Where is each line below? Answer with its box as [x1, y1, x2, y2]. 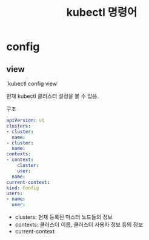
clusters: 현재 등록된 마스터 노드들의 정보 [15, 213, 113, 221]
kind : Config [6, 185, 39, 191]
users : [6, 190, 23, 196]
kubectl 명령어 [66, 5, 137, 19]
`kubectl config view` [6, 80, 59, 87]
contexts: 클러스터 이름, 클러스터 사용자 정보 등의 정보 [15, 221, 144, 228]
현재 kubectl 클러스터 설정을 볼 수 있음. [6, 92, 99, 100]
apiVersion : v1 [6, 117, 45, 123]
